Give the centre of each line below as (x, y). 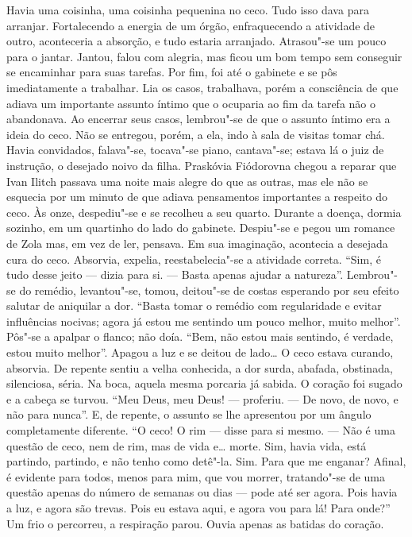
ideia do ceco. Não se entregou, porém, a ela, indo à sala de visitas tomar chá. (196, 134)
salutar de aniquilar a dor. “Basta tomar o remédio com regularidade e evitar (194, 305)
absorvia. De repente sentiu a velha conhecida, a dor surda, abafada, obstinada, (200, 367)
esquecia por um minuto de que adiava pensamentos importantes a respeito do (197, 197)
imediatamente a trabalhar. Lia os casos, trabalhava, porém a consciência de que (202, 87)
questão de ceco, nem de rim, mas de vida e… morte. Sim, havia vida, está (187, 445)
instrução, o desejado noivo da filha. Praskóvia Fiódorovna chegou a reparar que (202, 165)
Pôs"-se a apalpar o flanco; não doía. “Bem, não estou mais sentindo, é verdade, (200, 336)
